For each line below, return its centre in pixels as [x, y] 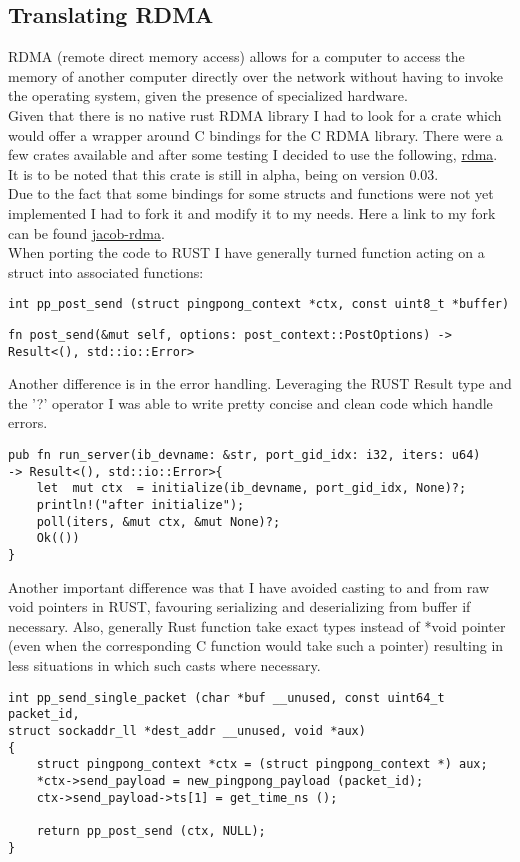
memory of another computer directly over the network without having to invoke [255, 75]
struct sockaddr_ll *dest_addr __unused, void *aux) [187, 730]
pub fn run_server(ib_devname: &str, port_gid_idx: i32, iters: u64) [244, 455]
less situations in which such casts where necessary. [164, 665]
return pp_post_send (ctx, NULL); [151, 830]
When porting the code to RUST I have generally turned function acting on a [246, 252]
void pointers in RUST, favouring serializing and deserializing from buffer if [239, 606]
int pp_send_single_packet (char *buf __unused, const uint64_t [226, 697]
